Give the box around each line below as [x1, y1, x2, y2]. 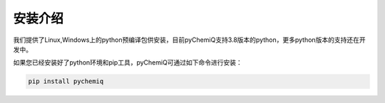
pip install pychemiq [28, 77, 104, 85]
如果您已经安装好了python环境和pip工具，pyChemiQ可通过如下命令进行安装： [13, 58, 242, 67]
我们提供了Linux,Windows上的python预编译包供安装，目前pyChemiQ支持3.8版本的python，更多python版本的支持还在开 [13, 36, 366, 44]
